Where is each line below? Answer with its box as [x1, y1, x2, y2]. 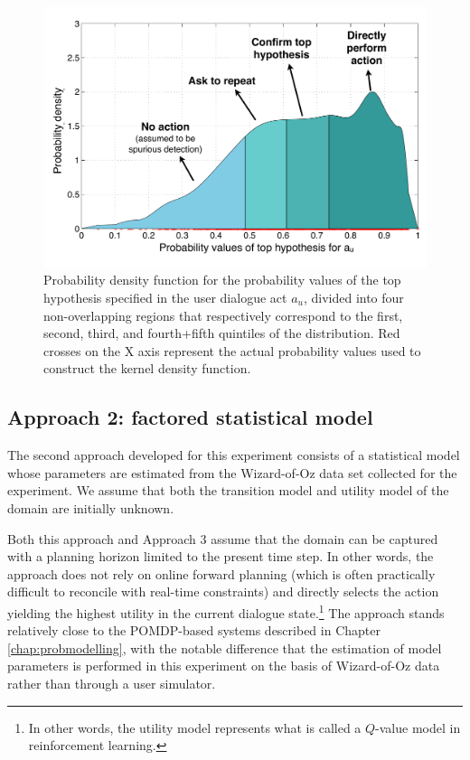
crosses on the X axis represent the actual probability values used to [43, 341, 421, 360]
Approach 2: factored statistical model [7, 403, 373, 431]
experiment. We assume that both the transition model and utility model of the [7, 481, 449, 500]
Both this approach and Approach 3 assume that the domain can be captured [7, 529, 438, 548]
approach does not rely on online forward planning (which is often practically [7, 564, 436, 583]
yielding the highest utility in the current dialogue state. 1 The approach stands [7, 600, 445, 622]
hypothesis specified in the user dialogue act [43, 287, 287, 306]
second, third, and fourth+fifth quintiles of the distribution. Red [43, 324, 400, 342]
